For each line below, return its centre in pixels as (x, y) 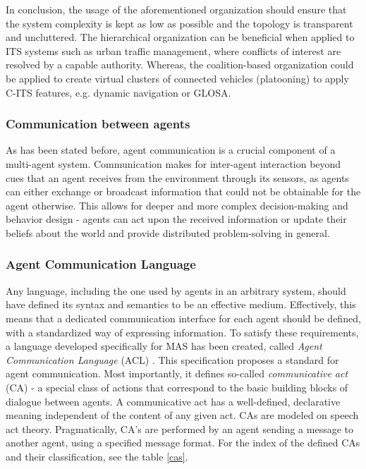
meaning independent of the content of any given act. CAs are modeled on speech (182, 415)
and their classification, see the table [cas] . (97, 456)
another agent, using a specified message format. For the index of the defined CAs (183, 443)
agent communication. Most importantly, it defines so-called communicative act (177, 373)
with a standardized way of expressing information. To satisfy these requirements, (182, 332)
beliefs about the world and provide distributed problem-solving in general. (168, 232)
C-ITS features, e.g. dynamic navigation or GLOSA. (118, 92)
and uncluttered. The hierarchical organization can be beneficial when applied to (180, 37)
